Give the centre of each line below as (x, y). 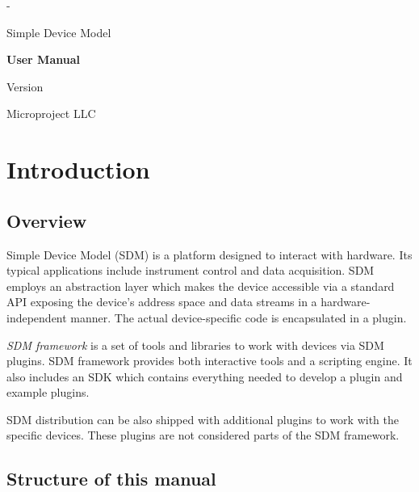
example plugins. (48, 392)
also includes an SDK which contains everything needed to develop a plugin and (205, 376)
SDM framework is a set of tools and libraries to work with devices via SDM (195, 345)
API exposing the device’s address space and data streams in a (162, 302)
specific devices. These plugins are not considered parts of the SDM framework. (203, 435)
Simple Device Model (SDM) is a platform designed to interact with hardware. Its (209, 254)
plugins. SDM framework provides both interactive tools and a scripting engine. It (209, 361)
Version (25, 86)
